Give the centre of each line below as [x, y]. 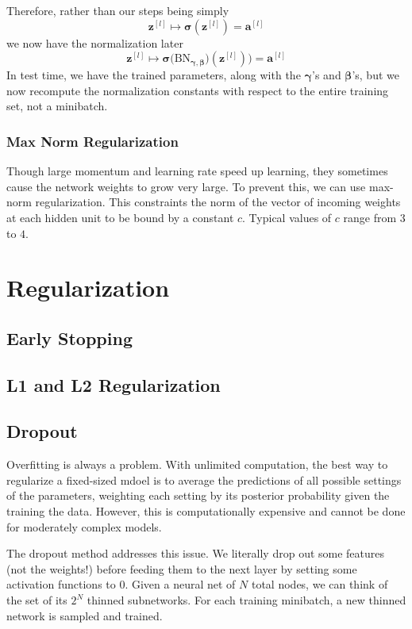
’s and [327, 75]
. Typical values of [287, 217]
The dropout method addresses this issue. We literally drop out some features [196, 553]
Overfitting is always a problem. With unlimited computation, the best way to [197, 464]
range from [370, 217]
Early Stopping [69, 338]
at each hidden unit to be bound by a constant [120, 217]
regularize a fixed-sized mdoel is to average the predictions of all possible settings [204, 479]
